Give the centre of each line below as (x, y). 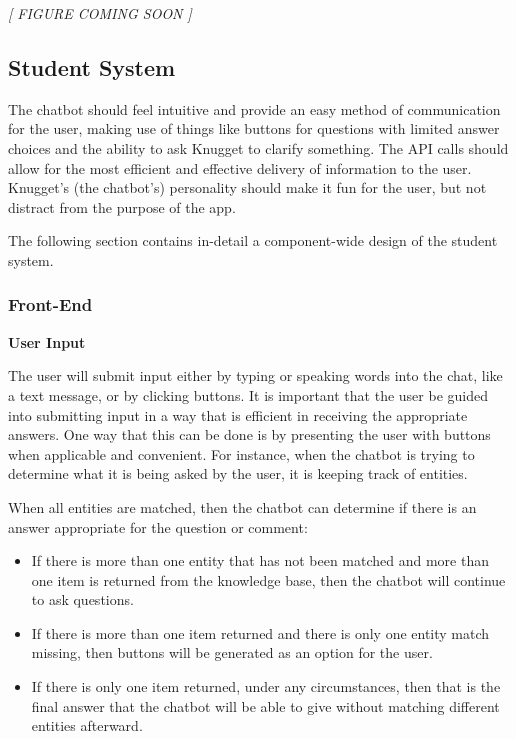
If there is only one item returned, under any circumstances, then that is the (266, 686)
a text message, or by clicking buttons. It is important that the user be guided (248, 394)
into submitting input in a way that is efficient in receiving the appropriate (238, 414)
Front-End (50, 304)
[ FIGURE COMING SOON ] (100, 13)
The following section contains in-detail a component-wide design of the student (253, 240)
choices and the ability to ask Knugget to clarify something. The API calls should (258, 147)
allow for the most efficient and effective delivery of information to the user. (240, 167)
